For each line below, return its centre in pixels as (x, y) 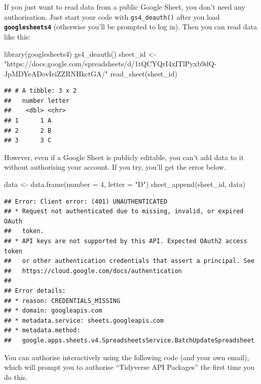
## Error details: (35, 291)
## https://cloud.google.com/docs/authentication (93, 271)
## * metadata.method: (42, 331)
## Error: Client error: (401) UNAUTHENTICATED (86, 201)
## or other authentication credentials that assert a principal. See (129, 261)
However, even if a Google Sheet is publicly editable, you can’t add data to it (124, 157)
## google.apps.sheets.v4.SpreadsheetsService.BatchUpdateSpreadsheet (129, 340)
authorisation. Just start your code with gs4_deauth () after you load (112, 16)
